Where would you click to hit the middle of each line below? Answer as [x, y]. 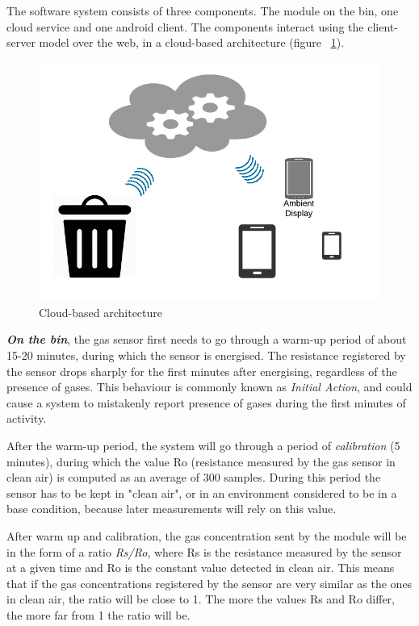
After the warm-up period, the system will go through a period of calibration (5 [203, 445]
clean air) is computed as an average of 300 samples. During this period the [194, 477]
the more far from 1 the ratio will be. [98, 614]
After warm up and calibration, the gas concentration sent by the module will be [207, 535]
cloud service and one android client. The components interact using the [185, 26]
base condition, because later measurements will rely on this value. [172, 509]
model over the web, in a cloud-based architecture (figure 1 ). [192, 42]
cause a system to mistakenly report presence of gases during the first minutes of [206, 402]
